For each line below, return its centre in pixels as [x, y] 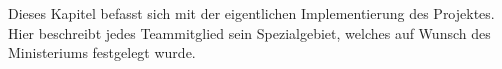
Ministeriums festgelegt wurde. [102, 52]
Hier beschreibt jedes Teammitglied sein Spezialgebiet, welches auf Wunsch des [249, 32]
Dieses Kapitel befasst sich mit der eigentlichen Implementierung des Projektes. [251, 13]
